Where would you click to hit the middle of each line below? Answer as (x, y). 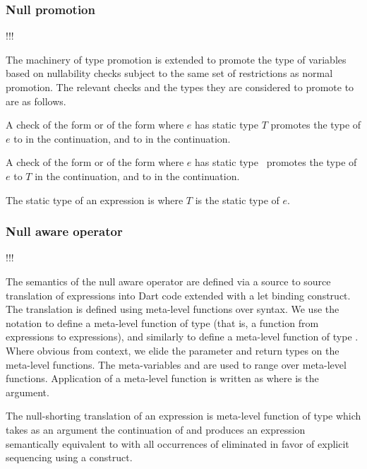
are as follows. (36, 101)
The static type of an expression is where (95, 200)
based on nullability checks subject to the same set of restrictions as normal (169, 73)
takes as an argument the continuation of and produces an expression (156, 429)
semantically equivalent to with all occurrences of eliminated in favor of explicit (178, 443)
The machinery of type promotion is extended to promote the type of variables (176, 59)
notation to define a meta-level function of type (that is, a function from (162, 322)
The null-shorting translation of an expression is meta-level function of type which (183, 416)
